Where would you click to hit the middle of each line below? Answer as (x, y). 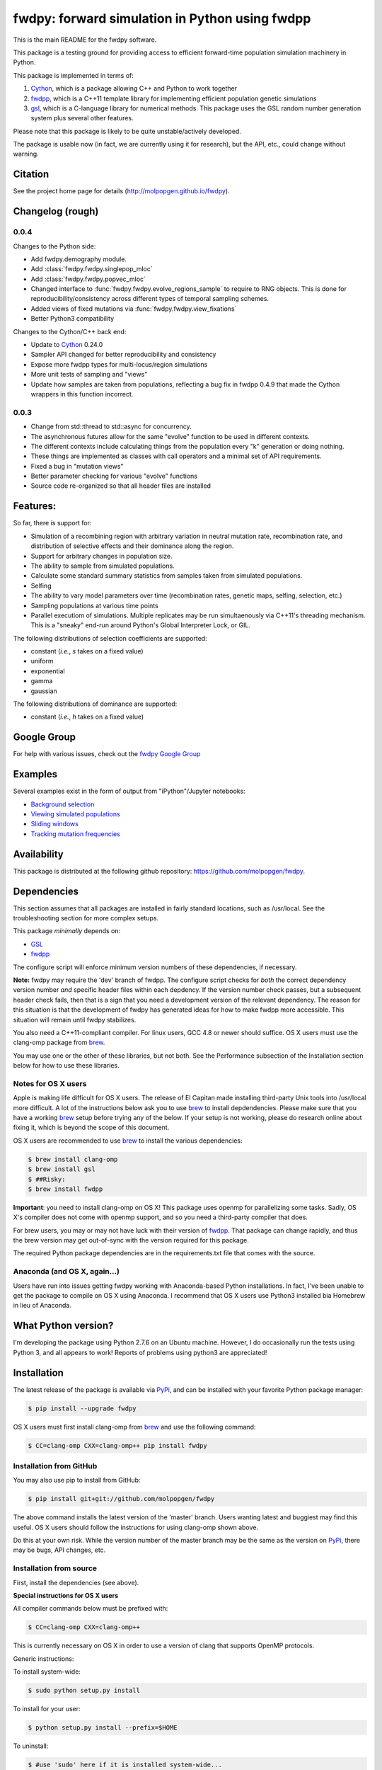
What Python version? (63, 1326)
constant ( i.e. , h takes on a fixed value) (87, 717)
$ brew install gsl (62, 1169)
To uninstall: (31, 1746)
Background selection (63, 804)
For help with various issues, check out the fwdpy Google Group (107, 754)
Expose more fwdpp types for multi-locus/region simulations (119, 364)
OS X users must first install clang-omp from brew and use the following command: (134, 1427)
